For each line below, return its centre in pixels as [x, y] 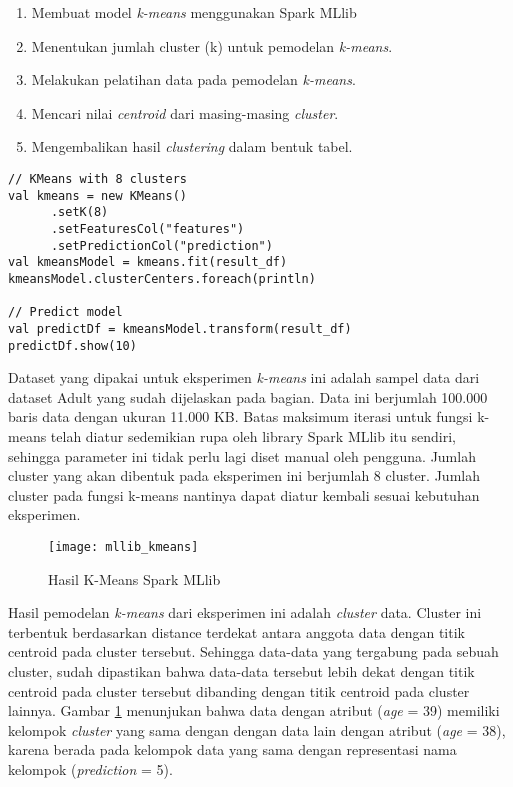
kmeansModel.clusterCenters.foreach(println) [162, 278]
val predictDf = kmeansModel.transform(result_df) [180, 328]
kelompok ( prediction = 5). [90, 768]
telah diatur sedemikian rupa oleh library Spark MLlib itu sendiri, [253, 435]
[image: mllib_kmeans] [123, 546]
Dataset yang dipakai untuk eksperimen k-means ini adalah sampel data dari [244, 377]
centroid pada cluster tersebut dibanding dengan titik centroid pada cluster [239, 690]
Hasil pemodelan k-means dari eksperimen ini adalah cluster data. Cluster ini [245, 612]
